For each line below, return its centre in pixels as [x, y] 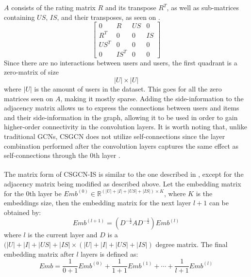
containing [19, 17]
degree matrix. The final [192, 244]
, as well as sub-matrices [203, 7]
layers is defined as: [109, 254]
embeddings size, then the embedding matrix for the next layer [98, 203]
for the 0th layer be [33, 193]
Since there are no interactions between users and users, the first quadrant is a [121, 62]
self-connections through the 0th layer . [62, 155]
